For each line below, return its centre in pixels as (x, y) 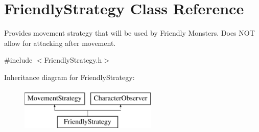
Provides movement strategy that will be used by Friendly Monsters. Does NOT (129, 33)
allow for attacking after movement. (60, 43)
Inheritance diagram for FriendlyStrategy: (69, 77)
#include (18, 60)
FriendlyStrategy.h (73, 60)
